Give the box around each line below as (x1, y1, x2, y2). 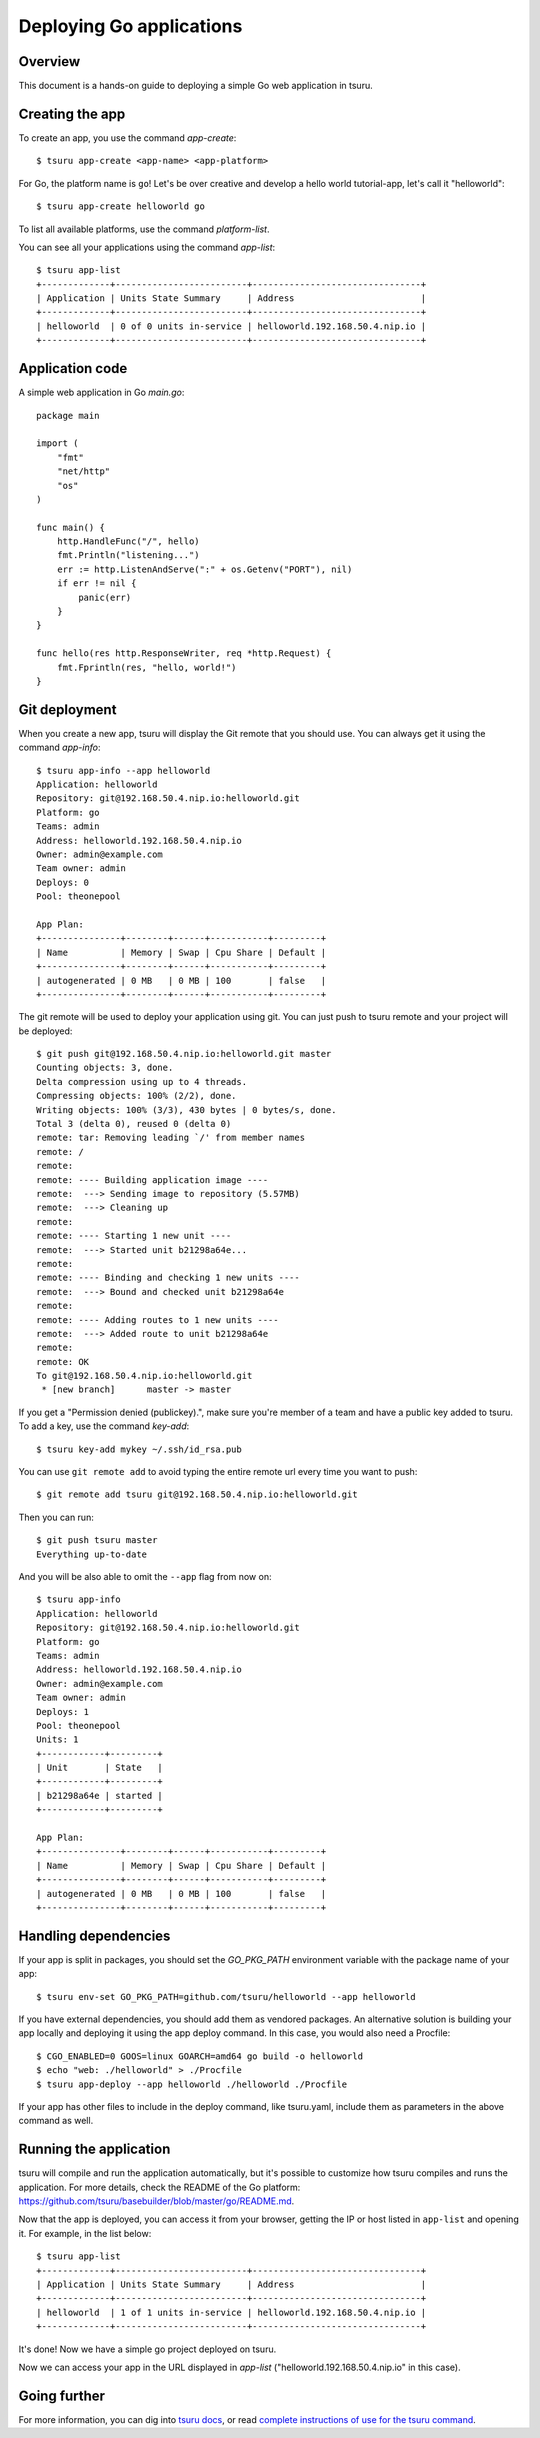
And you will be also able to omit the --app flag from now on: (18, 1570, 272, 1582)
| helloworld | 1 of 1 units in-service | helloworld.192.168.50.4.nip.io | (36, 2306, 427, 2318)
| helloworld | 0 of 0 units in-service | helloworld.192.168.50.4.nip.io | (36, 320, 427, 332)
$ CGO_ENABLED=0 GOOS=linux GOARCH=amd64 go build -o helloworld (36, 2050, 364, 2062)
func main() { (36, 521, 105, 533)
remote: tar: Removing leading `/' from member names (36, 1132, 305, 1144)
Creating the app (18, 105, 126, 122)
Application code (18, 360, 128, 377)
